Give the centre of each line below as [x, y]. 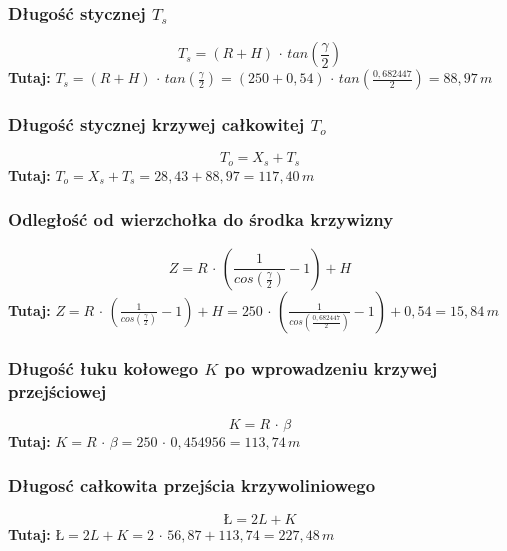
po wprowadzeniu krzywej [331, 367]
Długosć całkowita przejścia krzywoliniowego [192, 485]
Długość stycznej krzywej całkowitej [156, 124]
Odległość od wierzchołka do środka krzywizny [201, 219]
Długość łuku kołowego [103, 367]
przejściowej [57, 390]
